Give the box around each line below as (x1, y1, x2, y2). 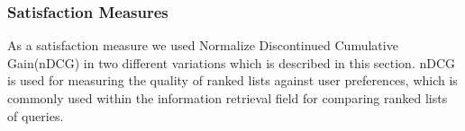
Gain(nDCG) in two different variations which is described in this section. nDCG (7, 53, 456, 72)
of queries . (7, 106, 64, 125)
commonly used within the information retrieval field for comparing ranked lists (7, 89, 448, 107)
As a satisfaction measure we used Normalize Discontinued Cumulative (7, 36, 398, 55)
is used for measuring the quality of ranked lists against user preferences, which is (7, 71, 458, 90)
